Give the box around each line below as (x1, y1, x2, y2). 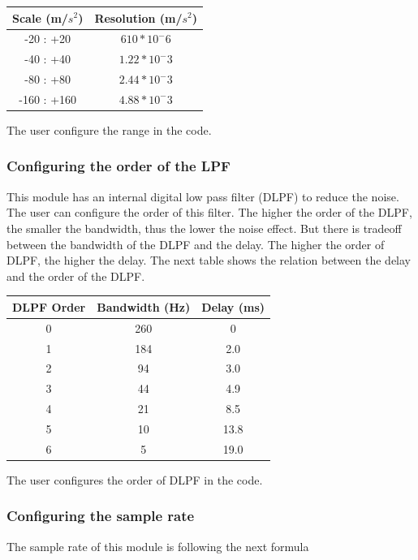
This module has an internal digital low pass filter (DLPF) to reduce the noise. (6, 187, 399, 205)
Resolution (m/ (94, 9, 183, 26)
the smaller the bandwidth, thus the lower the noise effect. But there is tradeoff (6, 219, 402, 236)
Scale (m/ (12, 9, 68, 26)
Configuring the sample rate (6, 506, 195, 526)
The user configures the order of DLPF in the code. (6, 471, 263, 488)
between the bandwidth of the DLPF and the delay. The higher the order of (6, 235, 385, 252)
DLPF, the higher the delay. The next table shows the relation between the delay (6, 252, 411, 269)
